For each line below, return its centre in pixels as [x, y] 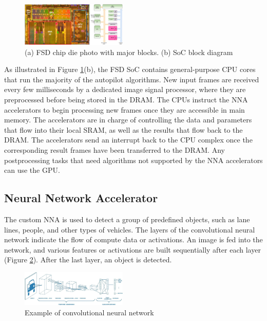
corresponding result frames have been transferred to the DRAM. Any [115, 149]
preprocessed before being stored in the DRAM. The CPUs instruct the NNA [126, 99]
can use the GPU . [32, 170]
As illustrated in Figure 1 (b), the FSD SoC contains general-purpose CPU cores [130, 69]
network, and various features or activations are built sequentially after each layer [132, 249]
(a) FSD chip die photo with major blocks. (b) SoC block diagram [129, 52]
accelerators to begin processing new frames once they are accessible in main [125, 109]
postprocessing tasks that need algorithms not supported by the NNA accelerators [133, 160]
